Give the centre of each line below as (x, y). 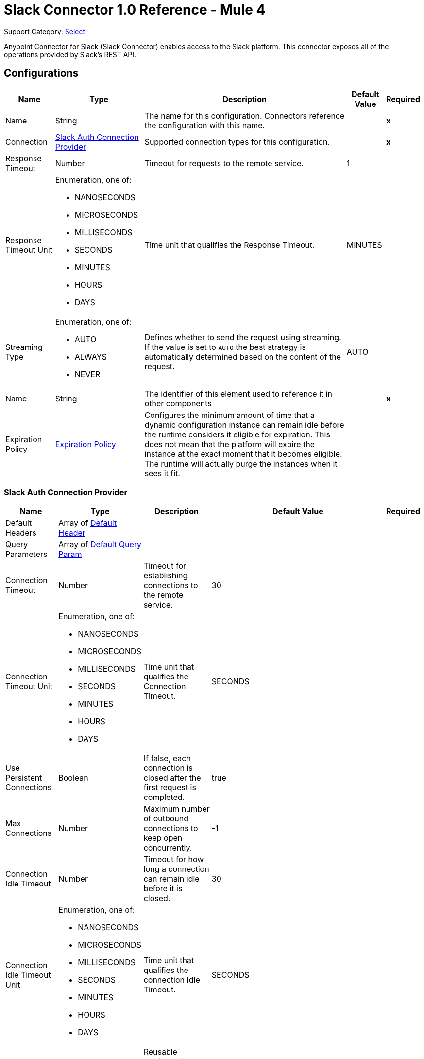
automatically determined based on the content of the (243, 356)
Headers (21, 533)
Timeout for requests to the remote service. (224, 163)
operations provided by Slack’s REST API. (70, 54)
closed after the (172, 778)
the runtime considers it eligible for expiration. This (237, 434)
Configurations (41, 73)
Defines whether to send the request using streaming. (243, 337)
